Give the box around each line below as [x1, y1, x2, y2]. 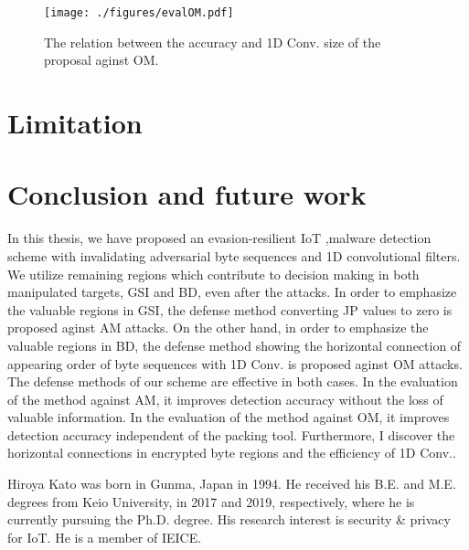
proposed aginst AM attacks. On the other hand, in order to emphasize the [7, 318, 429, 337]
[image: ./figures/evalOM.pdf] [44, 6, 234, 19]
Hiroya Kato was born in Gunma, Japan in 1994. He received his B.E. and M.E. [7, 474, 456, 493]
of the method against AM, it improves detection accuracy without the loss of [7, 389, 443, 408]
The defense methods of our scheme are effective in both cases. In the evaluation [7, 372, 458, 391]
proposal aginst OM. [44, 50, 159, 69]
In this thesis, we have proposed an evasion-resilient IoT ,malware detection [7, 228, 432, 248]
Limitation [7, 104, 143, 142]
